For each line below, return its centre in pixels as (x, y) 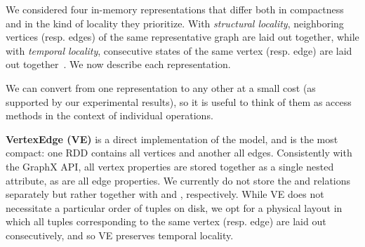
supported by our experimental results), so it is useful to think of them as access (179, 101)
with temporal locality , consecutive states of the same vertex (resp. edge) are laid (179, 50)
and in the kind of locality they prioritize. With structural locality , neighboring (175, 23)
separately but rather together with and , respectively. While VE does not (165, 194)
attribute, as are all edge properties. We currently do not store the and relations (178, 180)
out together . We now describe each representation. (118, 64)
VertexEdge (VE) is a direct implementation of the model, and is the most (172, 139)
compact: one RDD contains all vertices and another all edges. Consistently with (179, 153)
